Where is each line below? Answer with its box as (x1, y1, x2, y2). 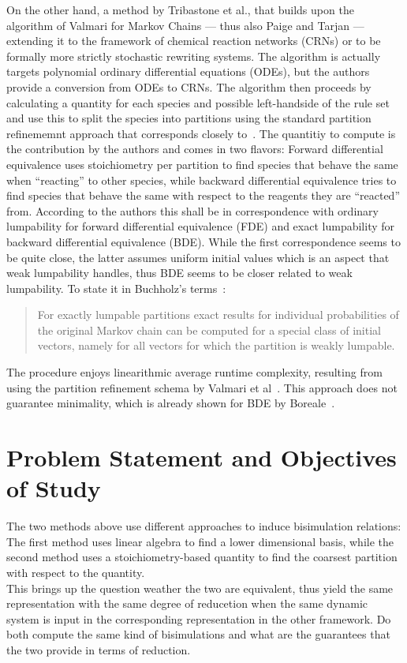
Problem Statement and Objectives (6, 441, 397, 474)
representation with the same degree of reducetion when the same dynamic (6, 595, 368, 612)
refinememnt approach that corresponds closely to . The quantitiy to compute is (6, 125, 396, 141)
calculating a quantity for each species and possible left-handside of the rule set (6, 94, 390, 110)
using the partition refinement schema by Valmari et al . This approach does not (6, 379, 398, 395)
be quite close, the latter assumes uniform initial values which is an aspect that (6, 249, 390, 265)
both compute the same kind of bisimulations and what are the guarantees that (6, 626, 390, 642)
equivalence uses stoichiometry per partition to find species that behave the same (6, 155, 398, 172)
